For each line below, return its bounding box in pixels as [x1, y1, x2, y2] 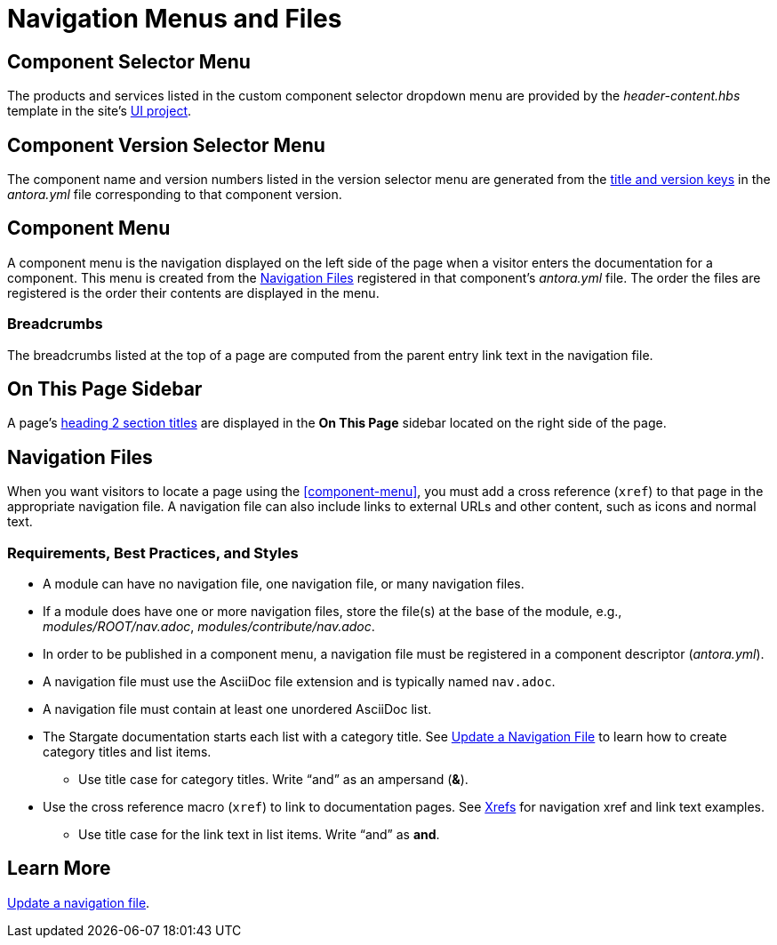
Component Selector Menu [7, 50, 251, 73]
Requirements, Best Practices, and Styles [7, 543, 299, 562]
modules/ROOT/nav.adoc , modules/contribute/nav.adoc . [43, 619, 375, 635]
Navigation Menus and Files [7, 4, 342, 34]
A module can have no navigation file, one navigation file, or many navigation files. [43, 576, 525, 592]
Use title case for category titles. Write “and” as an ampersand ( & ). [78, 772, 469, 788]
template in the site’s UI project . [7, 103, 192, 119]
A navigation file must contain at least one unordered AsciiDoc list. [43, 701, 432, 717]
